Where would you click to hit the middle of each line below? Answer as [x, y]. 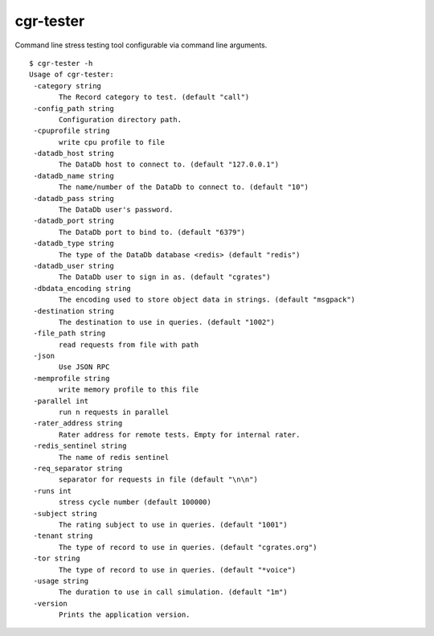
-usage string [61, 581]
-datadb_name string [74, 176]
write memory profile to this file [129, 390]
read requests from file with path [129, 345]
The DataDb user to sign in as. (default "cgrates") [165, 277]
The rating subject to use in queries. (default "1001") [174, 524]
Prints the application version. [125, 615]
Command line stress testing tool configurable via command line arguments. [141, 45]
